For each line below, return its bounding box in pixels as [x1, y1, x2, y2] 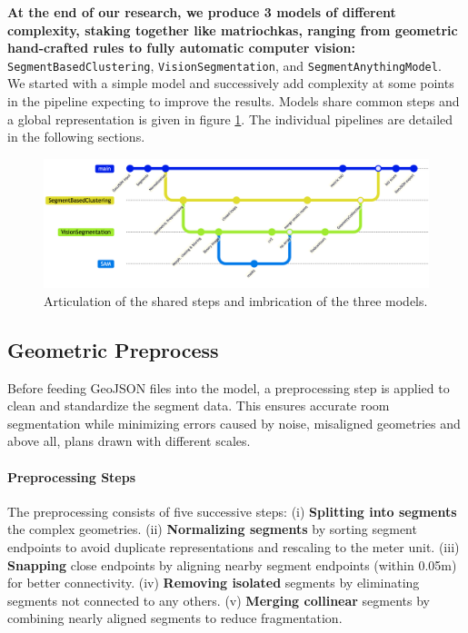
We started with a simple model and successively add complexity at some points [7, 74, 454, 93]
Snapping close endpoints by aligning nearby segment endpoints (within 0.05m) [7, 555, 457, 574]
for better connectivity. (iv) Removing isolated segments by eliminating [7, 573, 420, 592]
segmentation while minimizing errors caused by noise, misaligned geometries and [7, 413, 461, 432]
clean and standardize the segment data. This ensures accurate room [7, 396, 390, 415]
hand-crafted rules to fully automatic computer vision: [7, 38, 355, 57]
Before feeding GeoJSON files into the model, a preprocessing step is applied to [7, 378, 450, 397]
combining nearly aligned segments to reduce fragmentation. [7, 608, 343, 628]
